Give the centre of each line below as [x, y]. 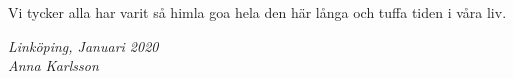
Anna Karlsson [53, 65]
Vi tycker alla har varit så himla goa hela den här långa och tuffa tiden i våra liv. [257, 12]
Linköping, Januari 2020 [83, 45]
